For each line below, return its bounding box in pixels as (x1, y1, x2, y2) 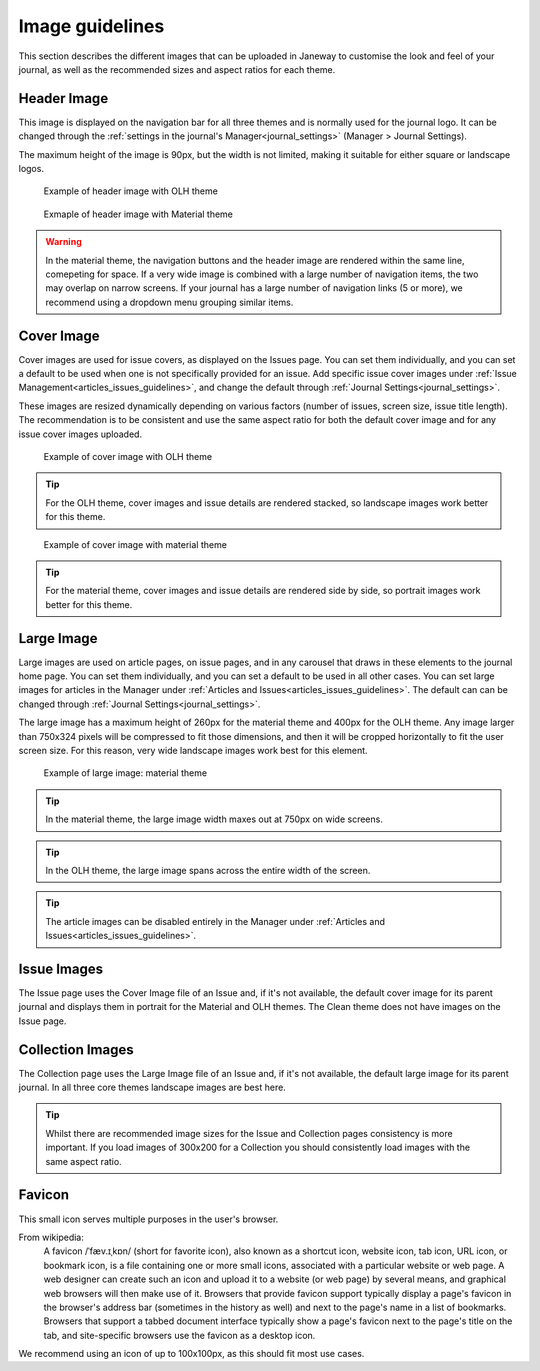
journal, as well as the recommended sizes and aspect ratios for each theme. (18, 63, 336, 75)
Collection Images (18, 1041, 134, 1058)
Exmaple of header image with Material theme (43, 208, 234, 220)
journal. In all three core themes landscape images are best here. (18, 1081, 287, 1094)
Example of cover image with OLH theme (43, 451, 213, 462)
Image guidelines (18, 15, 165, 37)
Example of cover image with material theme (43, 538, 227, 550)
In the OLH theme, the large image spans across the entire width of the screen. (45, 864, 371, 876)
